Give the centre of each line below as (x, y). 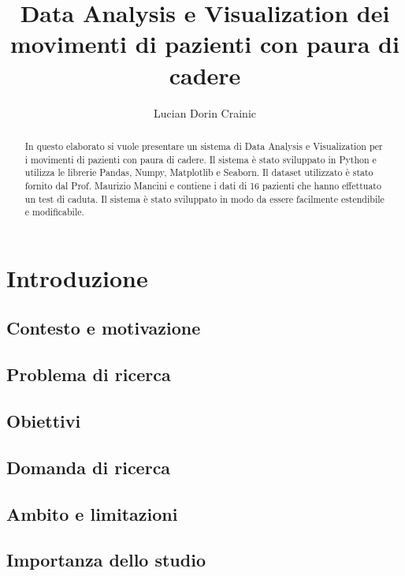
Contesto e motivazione (104, 328)
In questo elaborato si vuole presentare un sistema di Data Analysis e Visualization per (204, 146)
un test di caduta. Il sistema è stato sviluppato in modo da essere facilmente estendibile (204, 198)
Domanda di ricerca (89, 467)
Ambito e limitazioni (92, 513)
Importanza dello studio (106, 560)
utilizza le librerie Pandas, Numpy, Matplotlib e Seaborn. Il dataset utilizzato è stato (199, 172)
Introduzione (77, 277)
